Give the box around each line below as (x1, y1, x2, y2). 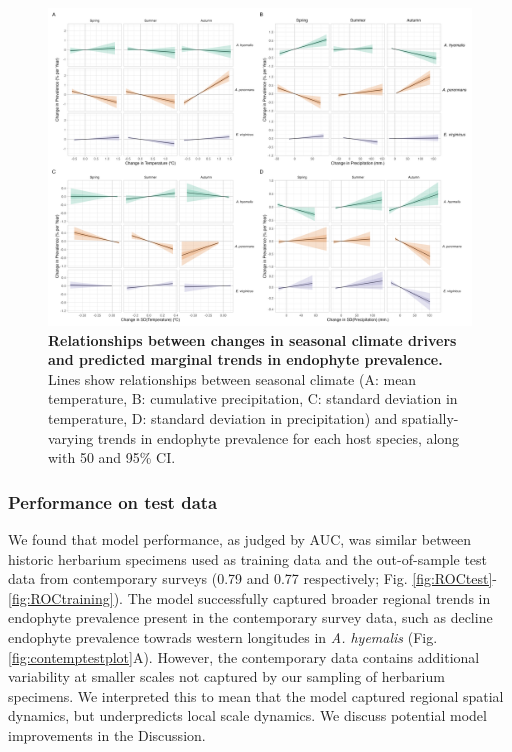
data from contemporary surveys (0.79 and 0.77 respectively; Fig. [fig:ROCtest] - (8, 568, 497, 589)
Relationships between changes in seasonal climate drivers (48, 329, 457, 350)
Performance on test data (8, 489, 218, 514)
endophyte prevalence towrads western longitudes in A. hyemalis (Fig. (8, 626, 438, 647)
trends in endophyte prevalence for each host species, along (97, 427, 460, 448)
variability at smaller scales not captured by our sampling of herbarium (8, 666, 445, 687)
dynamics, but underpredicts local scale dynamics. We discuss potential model (8, 705, 487, 726)
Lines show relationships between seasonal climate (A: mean (48, 368, 417, 389)
